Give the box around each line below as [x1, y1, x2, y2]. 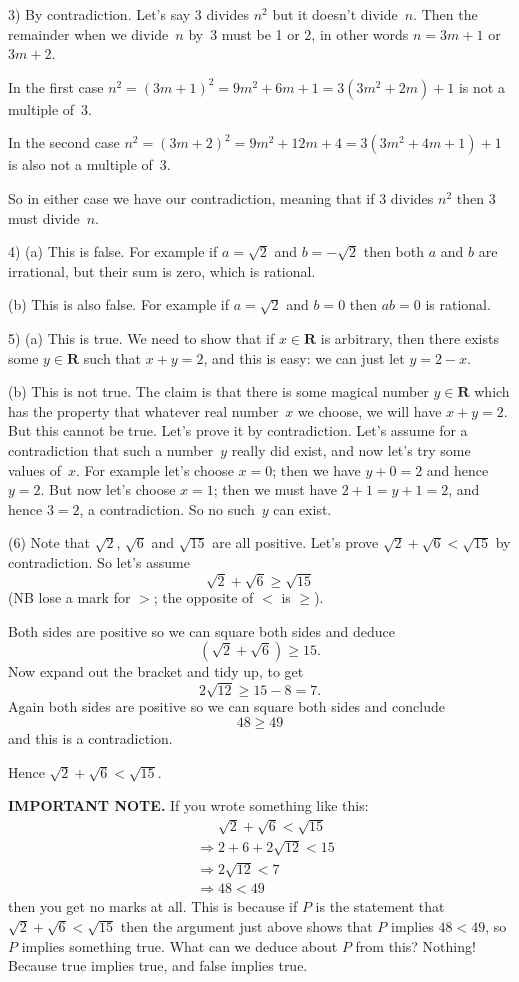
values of [8, 459, 61, 480]
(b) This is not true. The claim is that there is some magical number [8, 381, 429, 402]
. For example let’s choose [75, 459, 234, 480]
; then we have [272, 459, 361, 480]
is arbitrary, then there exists [320, 327, 499, 348]
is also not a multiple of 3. [8, 154, 171, 175]
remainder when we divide [8, 23, 169, 44]
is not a [458, 76, 505, 97]
